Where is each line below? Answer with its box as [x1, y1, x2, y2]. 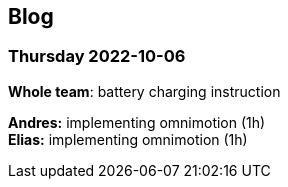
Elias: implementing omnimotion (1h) [8, 130, 248, 148]
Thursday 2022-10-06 [8, 46, 186, 67]
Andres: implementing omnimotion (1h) [8, 113, 266, 131]
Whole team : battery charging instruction [8, 82, 281, 100]
